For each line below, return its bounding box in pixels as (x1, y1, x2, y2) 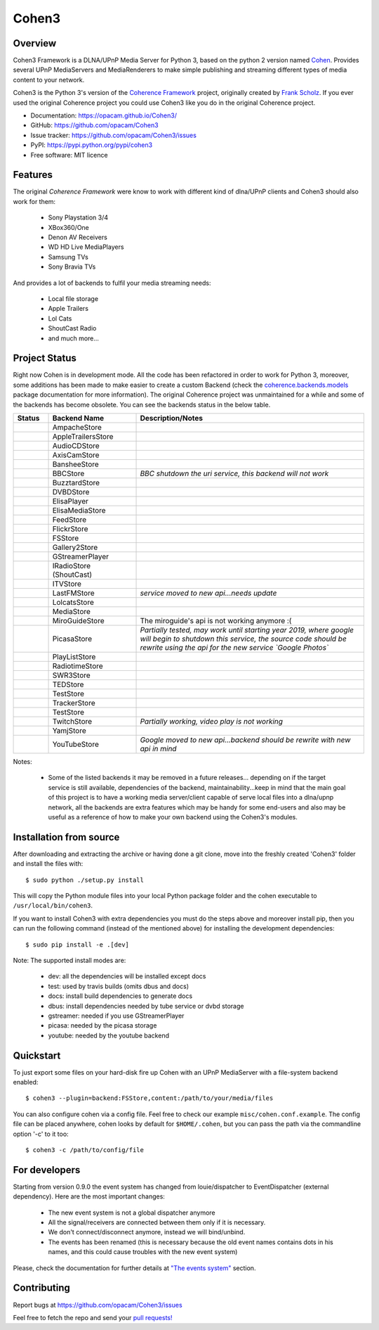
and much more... (48, 334, 100, 343)
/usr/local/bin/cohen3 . (13, 901, 93, 910)
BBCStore (52, 468, 85, 478)
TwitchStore (52, 717, 93, 727)
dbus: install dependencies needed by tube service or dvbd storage (48, 1002, 244, 1010)
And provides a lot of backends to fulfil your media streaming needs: (13, 279, 211, 287)
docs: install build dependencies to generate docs (48, 992, 193, 1000)
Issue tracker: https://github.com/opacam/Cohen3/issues (30, 131, 197, 139)
